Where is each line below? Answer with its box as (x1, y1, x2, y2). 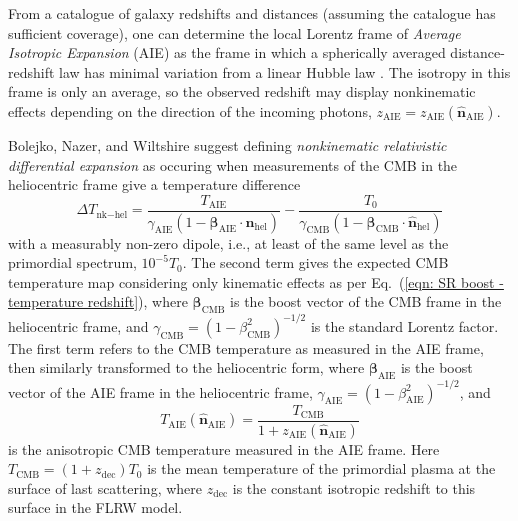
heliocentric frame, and (8, 315, 149, 336)
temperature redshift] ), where (8, 291, 188, 312)
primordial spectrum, (8, 252, 137, 273)
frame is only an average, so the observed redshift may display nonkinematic (8, 81, 476, 102)
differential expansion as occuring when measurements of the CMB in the (8, 154, 458, 175)
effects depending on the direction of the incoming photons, (8, 100, 372, 121)
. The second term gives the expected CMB (182, 252, 449, 273)
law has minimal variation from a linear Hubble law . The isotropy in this (59, 61, 511, 82)
